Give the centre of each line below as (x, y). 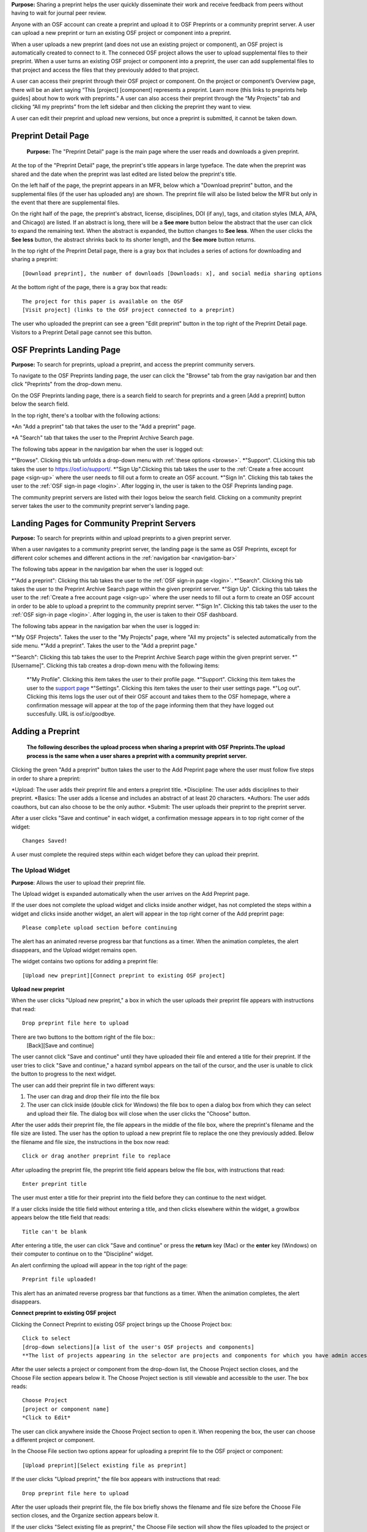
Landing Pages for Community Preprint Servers (103, 523)
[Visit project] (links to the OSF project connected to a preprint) (129, 310)
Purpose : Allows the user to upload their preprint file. (79, 882)
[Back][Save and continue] (60, 1045)
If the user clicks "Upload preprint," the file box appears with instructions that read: (116, 1479)
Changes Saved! (45, 840)
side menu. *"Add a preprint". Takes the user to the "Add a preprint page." (104, 646)
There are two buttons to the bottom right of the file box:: (83, 1037)
